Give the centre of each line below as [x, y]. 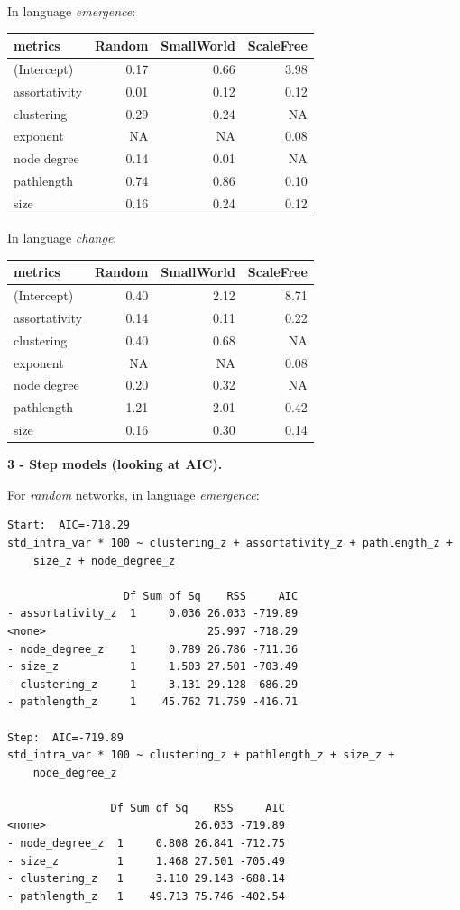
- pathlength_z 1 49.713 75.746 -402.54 [146, 896]
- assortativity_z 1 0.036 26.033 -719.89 [153, 614]
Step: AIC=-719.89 [65, 737]
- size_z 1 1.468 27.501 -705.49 [146, 861]
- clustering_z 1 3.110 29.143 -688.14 [146, 879]
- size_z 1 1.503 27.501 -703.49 [153, 667]
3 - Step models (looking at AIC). [115, 464]
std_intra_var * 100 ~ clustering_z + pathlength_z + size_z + [201, 755]
